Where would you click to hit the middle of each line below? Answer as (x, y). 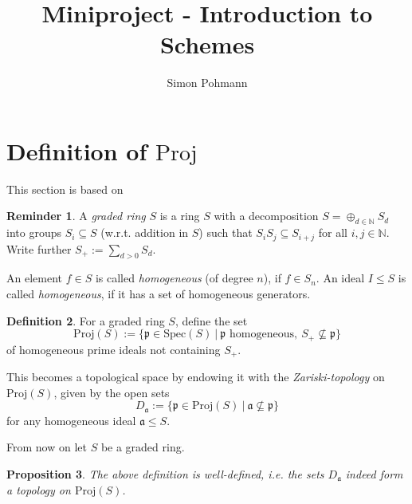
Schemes (207, 44)
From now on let (47, 447)
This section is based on (65, 189)
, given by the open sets (112, 392)
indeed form (374, 474)
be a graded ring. (143, 447)
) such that (226, 232)
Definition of (77, 150)
